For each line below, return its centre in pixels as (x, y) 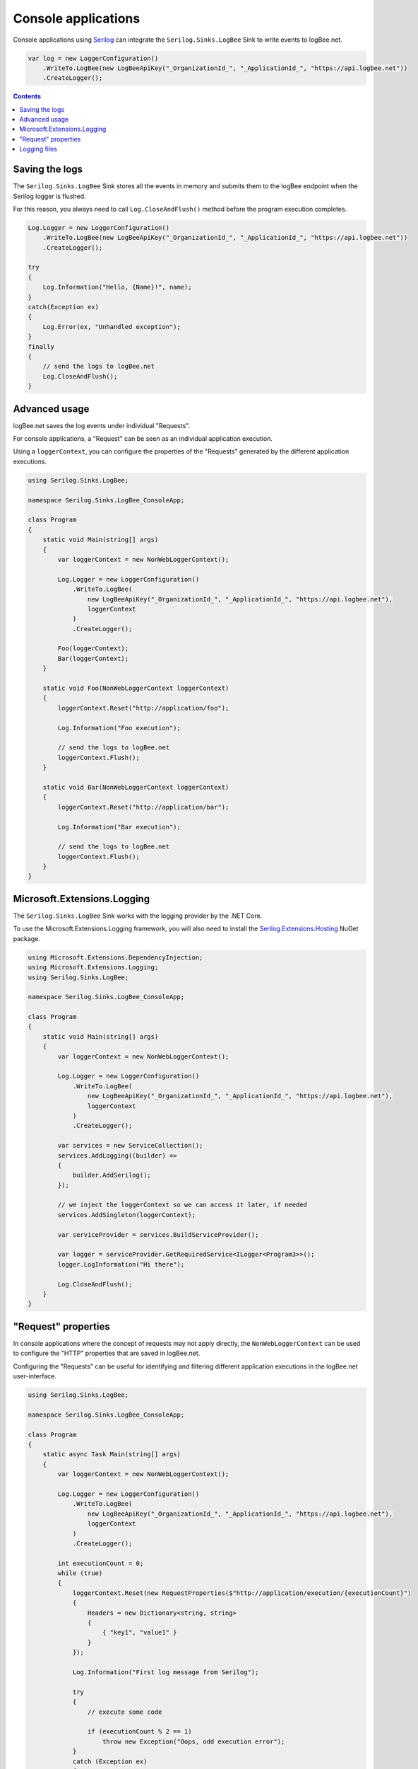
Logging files (38, 149)
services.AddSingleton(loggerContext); (126, 1215)
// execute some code (125, 1712)
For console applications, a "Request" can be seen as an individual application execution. (143, 439)
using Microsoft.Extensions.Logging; (93, 967)
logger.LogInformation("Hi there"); (121, 1264)
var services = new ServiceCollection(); (130, 1146)
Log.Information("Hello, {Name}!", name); (117, 287)
